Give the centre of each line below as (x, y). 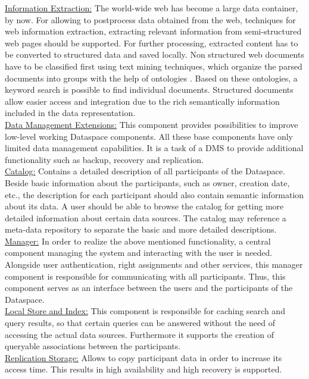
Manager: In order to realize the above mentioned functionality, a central (138, 241)
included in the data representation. (70, 113)
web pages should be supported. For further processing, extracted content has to (152, 43)
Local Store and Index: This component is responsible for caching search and (145, 311)
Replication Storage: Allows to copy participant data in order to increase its (143, 357)
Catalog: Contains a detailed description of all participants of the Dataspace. (145, 171)
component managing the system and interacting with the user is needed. (139, 253)
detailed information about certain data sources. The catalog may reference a (146, 217)
